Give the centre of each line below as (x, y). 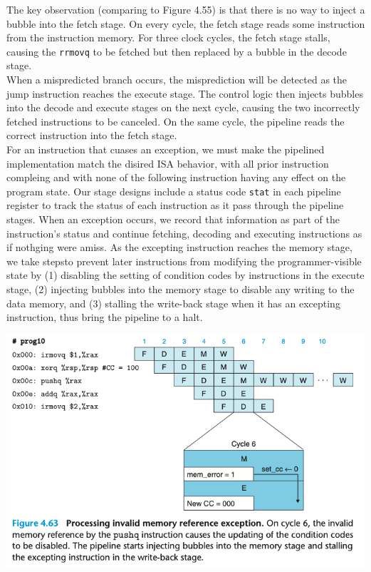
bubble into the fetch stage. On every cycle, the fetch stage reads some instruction (186, 23)
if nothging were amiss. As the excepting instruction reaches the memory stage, (179, 247)
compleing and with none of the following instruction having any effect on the (176, 177)
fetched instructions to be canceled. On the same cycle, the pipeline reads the (176, 121)
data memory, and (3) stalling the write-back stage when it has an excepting (173, 303)
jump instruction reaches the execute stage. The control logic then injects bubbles (185, 93)
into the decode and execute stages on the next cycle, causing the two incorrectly (183, 107)
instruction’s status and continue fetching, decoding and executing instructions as (184, 233)
